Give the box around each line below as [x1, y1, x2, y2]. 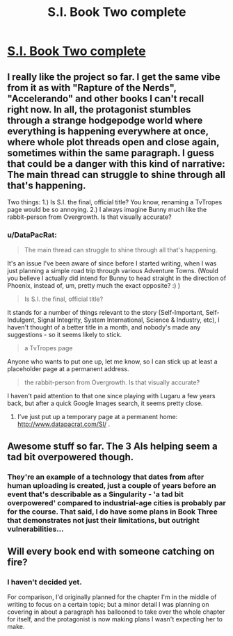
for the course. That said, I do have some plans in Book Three [7, 507, 218, 516]
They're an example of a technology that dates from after [7, 472, 204, 482]
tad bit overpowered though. [7, 451, 134, 463]
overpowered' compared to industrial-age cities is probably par [7, 498, 226, 507]
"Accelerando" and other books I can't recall [7, 92, 204, 104]
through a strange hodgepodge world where [7, 114, 203, 126]
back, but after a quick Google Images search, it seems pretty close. [7, 399, 203, 407]
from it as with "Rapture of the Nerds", [7, 81, 177, 94]
